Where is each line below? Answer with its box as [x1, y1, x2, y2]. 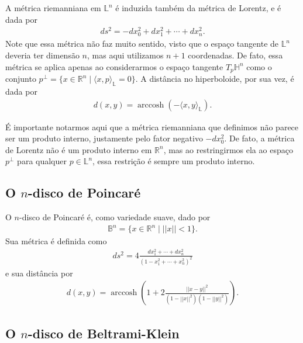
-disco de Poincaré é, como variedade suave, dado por [19, 211, 211, 223]
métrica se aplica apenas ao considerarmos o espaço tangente [5, 60, 223, 72]
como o [246, 60, 272, 72]
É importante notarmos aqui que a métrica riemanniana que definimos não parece [5, 120, 299, 133]
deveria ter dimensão [5, 49, 80, 61]
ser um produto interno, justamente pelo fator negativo [5, 132, 203, 144]
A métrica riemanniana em [5, 2, 101, 13]
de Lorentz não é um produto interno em [5, 143, 152, 155]
